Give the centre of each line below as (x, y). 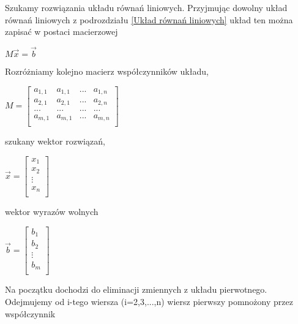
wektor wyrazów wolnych (52, 212)
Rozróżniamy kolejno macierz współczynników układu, (107, 71)
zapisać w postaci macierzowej (61, 32)
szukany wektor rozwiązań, (55, 141)
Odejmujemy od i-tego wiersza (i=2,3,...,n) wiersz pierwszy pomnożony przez (149, 301)
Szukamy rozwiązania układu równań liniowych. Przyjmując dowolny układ (146, 7)
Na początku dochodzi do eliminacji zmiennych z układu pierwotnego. (136, 289)
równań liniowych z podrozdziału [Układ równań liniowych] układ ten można (149, 19)
